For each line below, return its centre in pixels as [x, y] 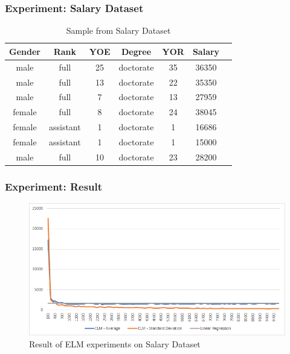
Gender [25, 51]
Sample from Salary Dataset [118, 30]
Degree [136, 51]
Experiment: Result [54, 186]
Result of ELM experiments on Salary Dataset [115, 343]
